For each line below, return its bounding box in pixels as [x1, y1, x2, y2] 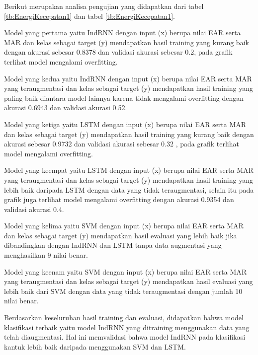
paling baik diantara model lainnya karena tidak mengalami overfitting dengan [4, 92, 244, 103]
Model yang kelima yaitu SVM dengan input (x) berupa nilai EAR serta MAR [4, 220, 244, 231]
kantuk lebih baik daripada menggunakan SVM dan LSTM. [4, 341, 186, 352]
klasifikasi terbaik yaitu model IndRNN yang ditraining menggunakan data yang [4, 322, 250, 332]
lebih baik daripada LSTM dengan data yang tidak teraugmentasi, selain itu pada [4, 184, 254, 195]
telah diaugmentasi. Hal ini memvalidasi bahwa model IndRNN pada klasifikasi [4, 332, 246, 342]
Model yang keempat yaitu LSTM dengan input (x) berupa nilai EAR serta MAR [4, 165, 254, 175]
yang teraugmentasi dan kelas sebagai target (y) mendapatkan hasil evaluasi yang [4, 276, 253, 286]
